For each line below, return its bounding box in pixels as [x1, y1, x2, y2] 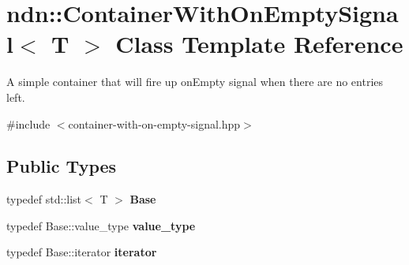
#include [6, 115, 51, 132]
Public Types [6, 154, 117, 178]
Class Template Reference [115, 28, 403, 60]
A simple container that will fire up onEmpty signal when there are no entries [6, 73, 384, 90]
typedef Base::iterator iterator [6, 244, 157, 260]
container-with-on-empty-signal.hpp [68, 115, 241, 132]
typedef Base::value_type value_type [6, 217, 196, 233]
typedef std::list [6, 191, 82, 207]
